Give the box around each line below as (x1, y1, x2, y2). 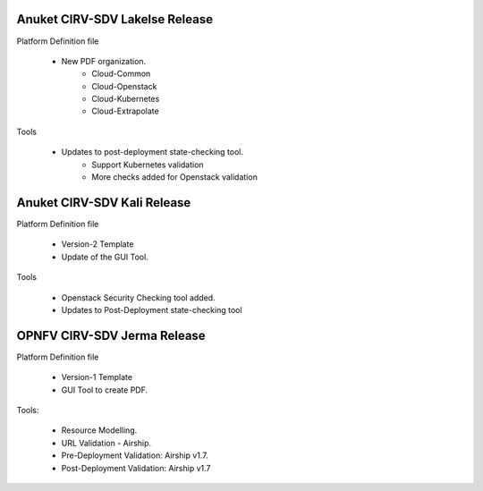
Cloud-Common (91, 68, 151, 80)
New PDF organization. (61, 55, 147, 66)
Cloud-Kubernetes (91, 94, 160, 105)
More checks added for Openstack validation (91, 172, 258, 182)
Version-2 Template (61, 239, 134, 250)
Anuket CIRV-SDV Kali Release (16, 195, 191, 210)
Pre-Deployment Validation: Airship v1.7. (61, 450, 209, 461)
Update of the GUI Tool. (61, 251, 149, 262)
